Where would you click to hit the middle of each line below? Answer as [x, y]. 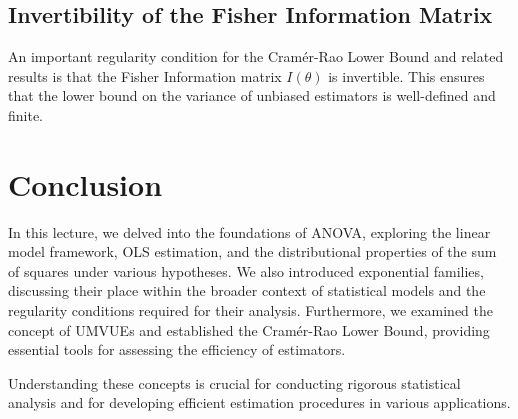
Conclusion [85, 183]
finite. [26, 114]
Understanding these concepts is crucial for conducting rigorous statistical [234, 382]
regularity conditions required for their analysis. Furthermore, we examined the [250, 310]
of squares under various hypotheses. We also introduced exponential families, [246, 270]
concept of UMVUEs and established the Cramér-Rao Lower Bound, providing [249, 329]
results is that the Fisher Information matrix [145, 75]
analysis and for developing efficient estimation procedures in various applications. [259, 402]
